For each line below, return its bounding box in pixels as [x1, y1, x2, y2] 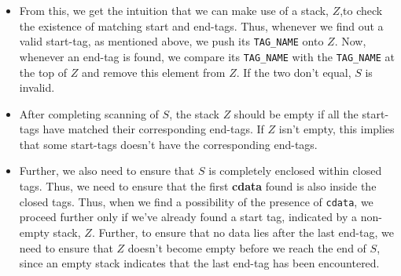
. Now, [334, 33, 366, 49]
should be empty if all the [234, 105, 359, 122]
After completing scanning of [19, 105, 159, 122]
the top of [19, 64, 68, 80]
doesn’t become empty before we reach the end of [127, 239, 366, 256]
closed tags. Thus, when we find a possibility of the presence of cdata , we [19, 193, 373, 209]
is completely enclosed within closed [208, 162, 382, 179]
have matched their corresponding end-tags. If [42, 121, 264, 137]
